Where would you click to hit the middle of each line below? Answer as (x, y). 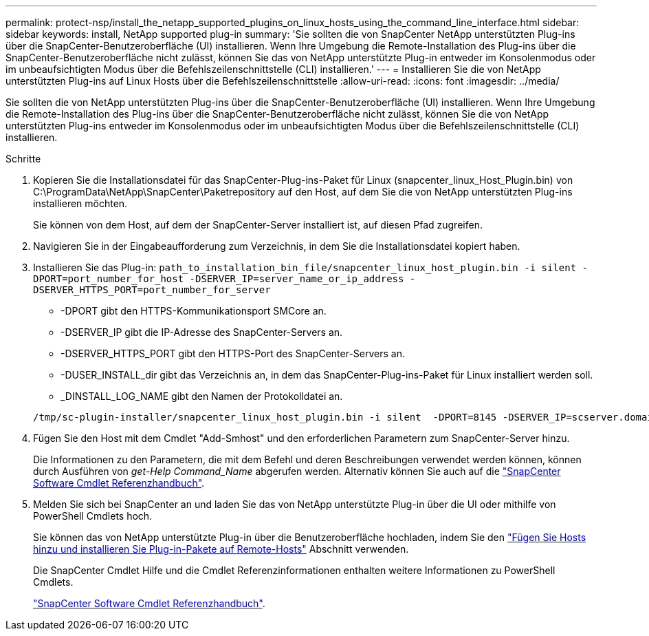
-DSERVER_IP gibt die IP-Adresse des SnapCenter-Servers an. (202, 332)
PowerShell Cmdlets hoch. (93, 516)
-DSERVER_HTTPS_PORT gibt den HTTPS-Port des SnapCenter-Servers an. (233, 353)
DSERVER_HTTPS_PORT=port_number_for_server (152, 290)
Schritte (23, 159)
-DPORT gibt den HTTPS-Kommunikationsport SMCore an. (194, 311)
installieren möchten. (80, 203)
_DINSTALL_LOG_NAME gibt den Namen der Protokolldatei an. (202, 396)
